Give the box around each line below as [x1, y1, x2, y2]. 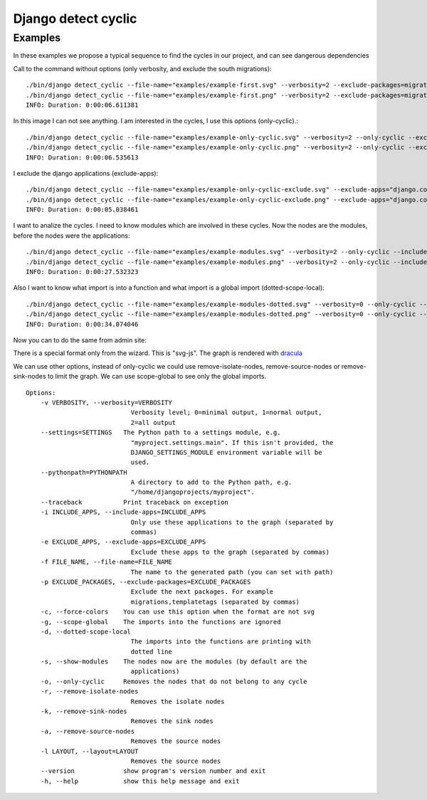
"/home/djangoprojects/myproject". [130, 488, 255, 496]
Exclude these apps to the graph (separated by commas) [130, 548, 330, 556]
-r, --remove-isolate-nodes [40, 688, 139, 695]
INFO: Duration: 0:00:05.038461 [26, 206, 139, 214]
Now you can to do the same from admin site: [13, 335, 147, 344]
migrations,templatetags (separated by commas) [130, 598, 300, 606]
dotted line [130, 648, 172, 656]
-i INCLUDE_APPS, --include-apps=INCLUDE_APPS [40, 508, 206, 516]
